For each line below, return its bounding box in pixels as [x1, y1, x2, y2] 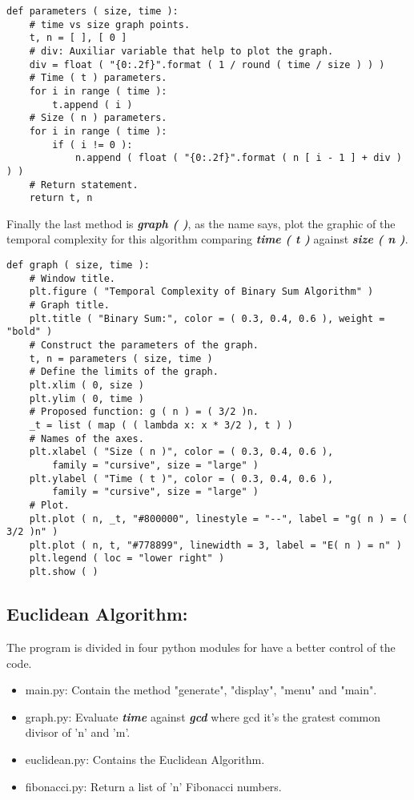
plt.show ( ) [29, 566, 98, 578]
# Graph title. [29, 299, 110, 311]
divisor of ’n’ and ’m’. [25, 724, 131, 741]
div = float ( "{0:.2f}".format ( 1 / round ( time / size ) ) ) [29, 58, 385, 70]
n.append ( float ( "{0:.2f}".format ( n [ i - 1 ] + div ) [74, 152, 402, 164]
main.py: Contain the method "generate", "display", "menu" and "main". [25, 681, 377, 698]
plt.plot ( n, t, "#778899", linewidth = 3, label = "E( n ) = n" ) [29, 539, 402, 551]
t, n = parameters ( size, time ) [29, 352, 213, 364]
